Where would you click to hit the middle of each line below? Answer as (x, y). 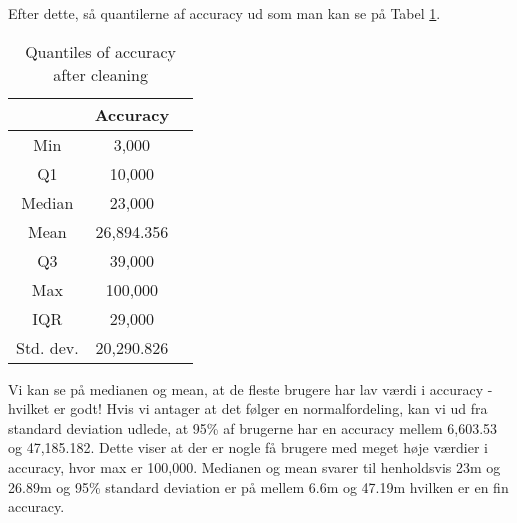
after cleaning (100, 74)
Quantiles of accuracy (100, 51)
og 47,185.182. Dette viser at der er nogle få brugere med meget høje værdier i (248, 447)
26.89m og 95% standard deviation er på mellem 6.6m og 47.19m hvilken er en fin (258, 486)
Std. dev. (47, 347)
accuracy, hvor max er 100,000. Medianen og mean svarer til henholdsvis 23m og (254, 466)
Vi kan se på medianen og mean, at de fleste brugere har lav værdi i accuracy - (250, 388)
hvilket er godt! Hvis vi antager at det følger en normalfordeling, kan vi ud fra (248, 408)
